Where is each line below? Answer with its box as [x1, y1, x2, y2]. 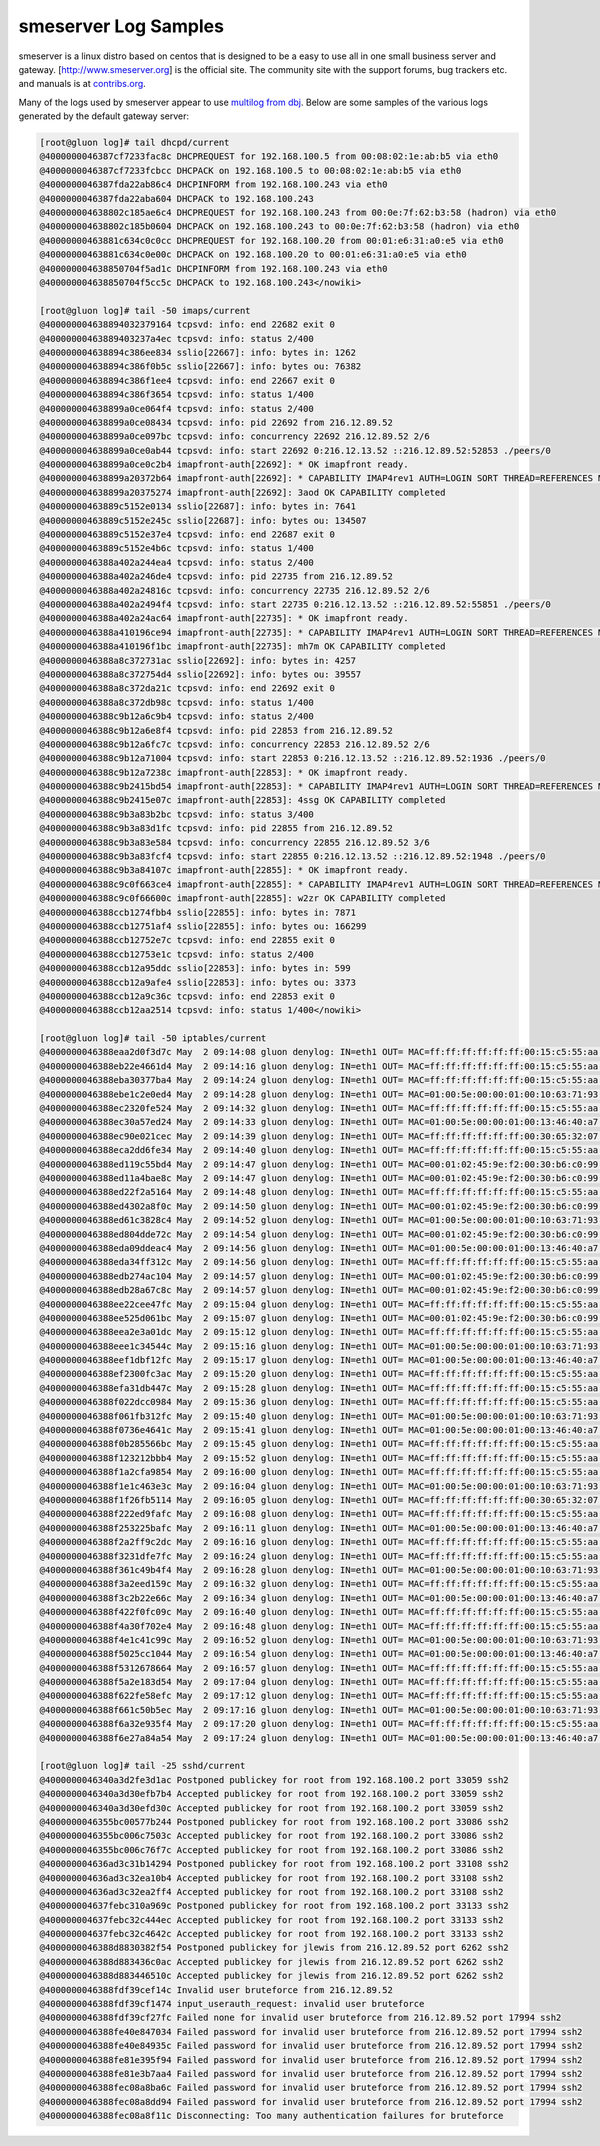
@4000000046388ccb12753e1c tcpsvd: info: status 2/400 [39, 948, 314, 960]
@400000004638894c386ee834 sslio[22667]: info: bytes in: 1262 [39, 346, 357, 358]
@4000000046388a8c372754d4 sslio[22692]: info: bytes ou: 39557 [39, 668, 362, 680]
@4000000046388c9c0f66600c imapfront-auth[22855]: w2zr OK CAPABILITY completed [39, 893, 446, 904]
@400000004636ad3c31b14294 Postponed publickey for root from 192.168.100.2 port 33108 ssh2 [39, 1858, 509, 1870]
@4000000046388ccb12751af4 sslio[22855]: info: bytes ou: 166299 [39, 920, 367, 932]
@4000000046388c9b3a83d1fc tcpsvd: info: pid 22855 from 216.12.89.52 [39, 823, 394, 834]
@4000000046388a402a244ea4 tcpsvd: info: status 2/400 [39, 556, 314, 568]
